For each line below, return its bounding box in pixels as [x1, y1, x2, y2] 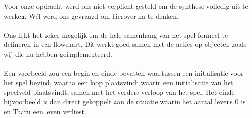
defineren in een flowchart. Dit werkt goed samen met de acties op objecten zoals [4, 39, 247, 49]
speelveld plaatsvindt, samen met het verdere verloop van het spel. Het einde [4, 87, 235, 97]
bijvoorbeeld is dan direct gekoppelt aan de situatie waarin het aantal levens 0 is [4, 96, 246, 106]
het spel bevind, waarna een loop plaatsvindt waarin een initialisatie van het [4, 77, 233, 87]
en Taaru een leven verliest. [4, 106, 86, 116]
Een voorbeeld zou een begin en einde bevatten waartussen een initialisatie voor [4, 68, 244, 78]
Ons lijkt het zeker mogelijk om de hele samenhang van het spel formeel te [4, 29, 228, 39]
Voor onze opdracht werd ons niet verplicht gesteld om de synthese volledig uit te [4, 1, 248, 11]
